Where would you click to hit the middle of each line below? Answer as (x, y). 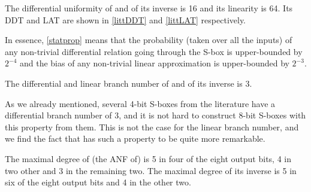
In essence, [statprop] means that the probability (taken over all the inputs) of (149, 40)
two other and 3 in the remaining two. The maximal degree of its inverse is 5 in (151, 170)
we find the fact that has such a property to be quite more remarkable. (135, 138)
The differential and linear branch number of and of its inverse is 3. (129, 83)
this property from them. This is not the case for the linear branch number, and (152, 127)
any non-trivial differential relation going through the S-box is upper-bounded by (154, 51)
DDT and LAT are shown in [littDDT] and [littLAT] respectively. (126, 19)
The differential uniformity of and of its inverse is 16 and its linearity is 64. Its (149, 8)
